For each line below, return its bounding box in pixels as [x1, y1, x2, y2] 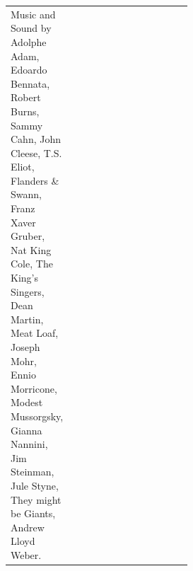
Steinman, [11, 464, 54, 479]
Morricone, [11, 381, 57, 396]
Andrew [11, 519, 45, 534]
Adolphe [11, 34, 47, 49]
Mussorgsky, [11, 408, 64, 423]
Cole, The [11, 256, 53, 271]
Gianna [11, 422, 42, 437]
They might [11, 492, 62, 507]
